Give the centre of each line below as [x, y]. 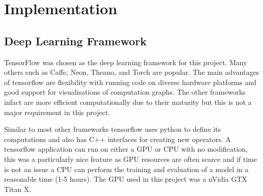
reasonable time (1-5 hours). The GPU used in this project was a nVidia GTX [126, 179]
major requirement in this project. [57, 112]
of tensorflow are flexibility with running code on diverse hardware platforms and [130, 82]
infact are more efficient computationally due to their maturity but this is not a [128, 102]
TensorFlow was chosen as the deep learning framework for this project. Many [126, 62]
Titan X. [18, 189]
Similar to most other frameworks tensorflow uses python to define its [112, 129]
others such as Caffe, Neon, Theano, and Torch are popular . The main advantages [132, 72]
